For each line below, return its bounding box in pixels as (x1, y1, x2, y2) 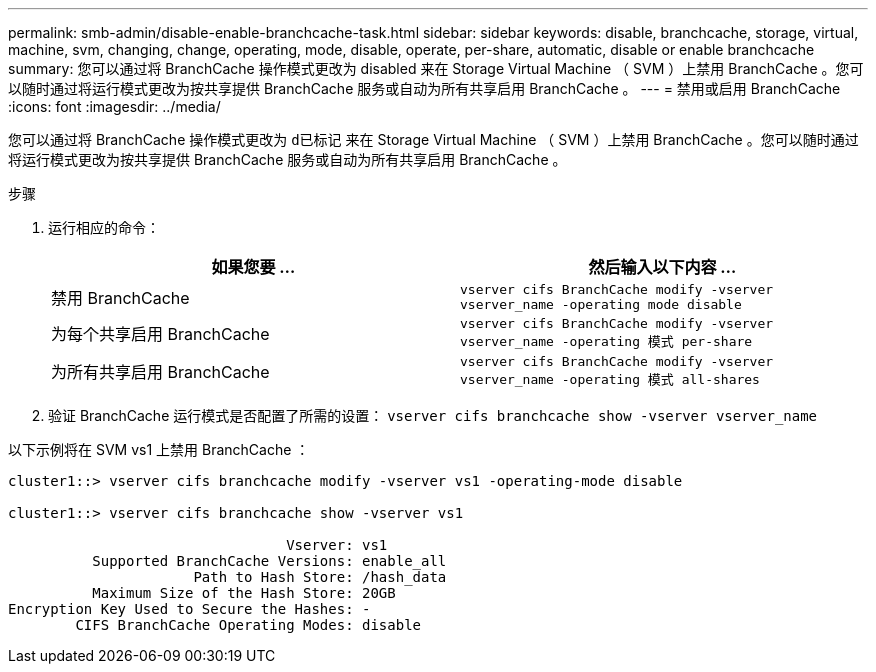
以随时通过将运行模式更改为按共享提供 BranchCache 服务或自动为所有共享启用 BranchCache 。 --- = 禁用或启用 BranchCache (8, 80, 841, 97)
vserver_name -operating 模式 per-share (460, 334, 753, 349)
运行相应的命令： (48, 219, 160, 236)
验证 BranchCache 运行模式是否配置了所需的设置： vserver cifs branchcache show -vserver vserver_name (48, 407, 818, 424)
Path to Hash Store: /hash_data (193, 569, 447, 585)
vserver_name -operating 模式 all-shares (460, 372, 760, 387)
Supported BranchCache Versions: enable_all (92, 553, 447, 569)
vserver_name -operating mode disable (460, 297, 742, 312)
